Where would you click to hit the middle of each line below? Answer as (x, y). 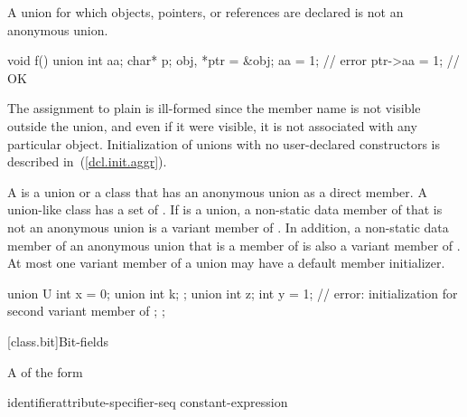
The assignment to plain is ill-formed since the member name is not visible (214, 108)
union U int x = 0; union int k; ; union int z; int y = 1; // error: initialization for (233, 293)
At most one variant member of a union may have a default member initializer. (226, 263)
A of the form (45, 371)
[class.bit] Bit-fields (58, 341)
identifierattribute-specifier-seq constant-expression (148, 402)
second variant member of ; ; (86, 311)
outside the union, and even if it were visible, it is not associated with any (212, 125)
